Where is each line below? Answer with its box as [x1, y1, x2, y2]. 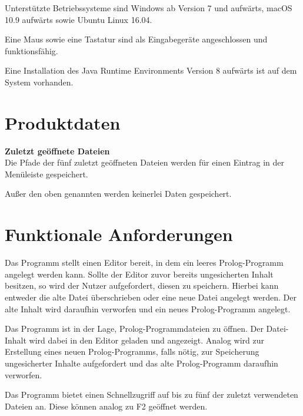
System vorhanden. [5, 75, 74, 88]
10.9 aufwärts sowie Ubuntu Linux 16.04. [5, 13, 152, 25]
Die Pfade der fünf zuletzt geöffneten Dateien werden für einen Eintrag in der [5, 156, 285, 169]
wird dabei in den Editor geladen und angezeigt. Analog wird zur [29, 334, 265, 346]
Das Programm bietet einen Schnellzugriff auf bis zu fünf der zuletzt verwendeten [5, 388, 298, 401]
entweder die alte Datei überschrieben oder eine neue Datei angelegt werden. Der [5, 290, 297, 303]
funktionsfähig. [5, 44, 58, 57]
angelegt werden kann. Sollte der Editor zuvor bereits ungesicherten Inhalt [5, 268, 274, 280]
